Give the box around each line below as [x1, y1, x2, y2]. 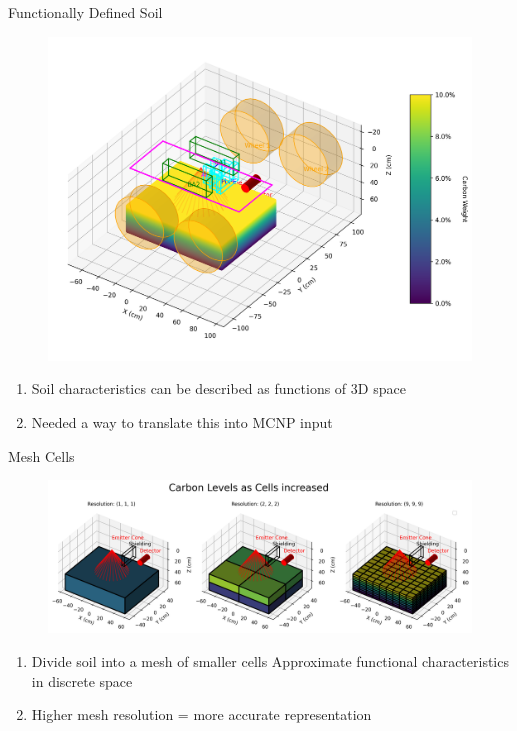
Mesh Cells [8, 445, 75, 466]
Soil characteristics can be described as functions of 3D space [31, 378, 406, 399]
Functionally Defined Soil [8, 2, 163, 22]
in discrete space [31, 670, 133, 691]
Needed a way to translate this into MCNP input [31, 411, 333, 432]
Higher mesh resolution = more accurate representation [31, 704, 372, 725]
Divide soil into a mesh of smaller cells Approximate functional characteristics [31, 650, 509, 671]
